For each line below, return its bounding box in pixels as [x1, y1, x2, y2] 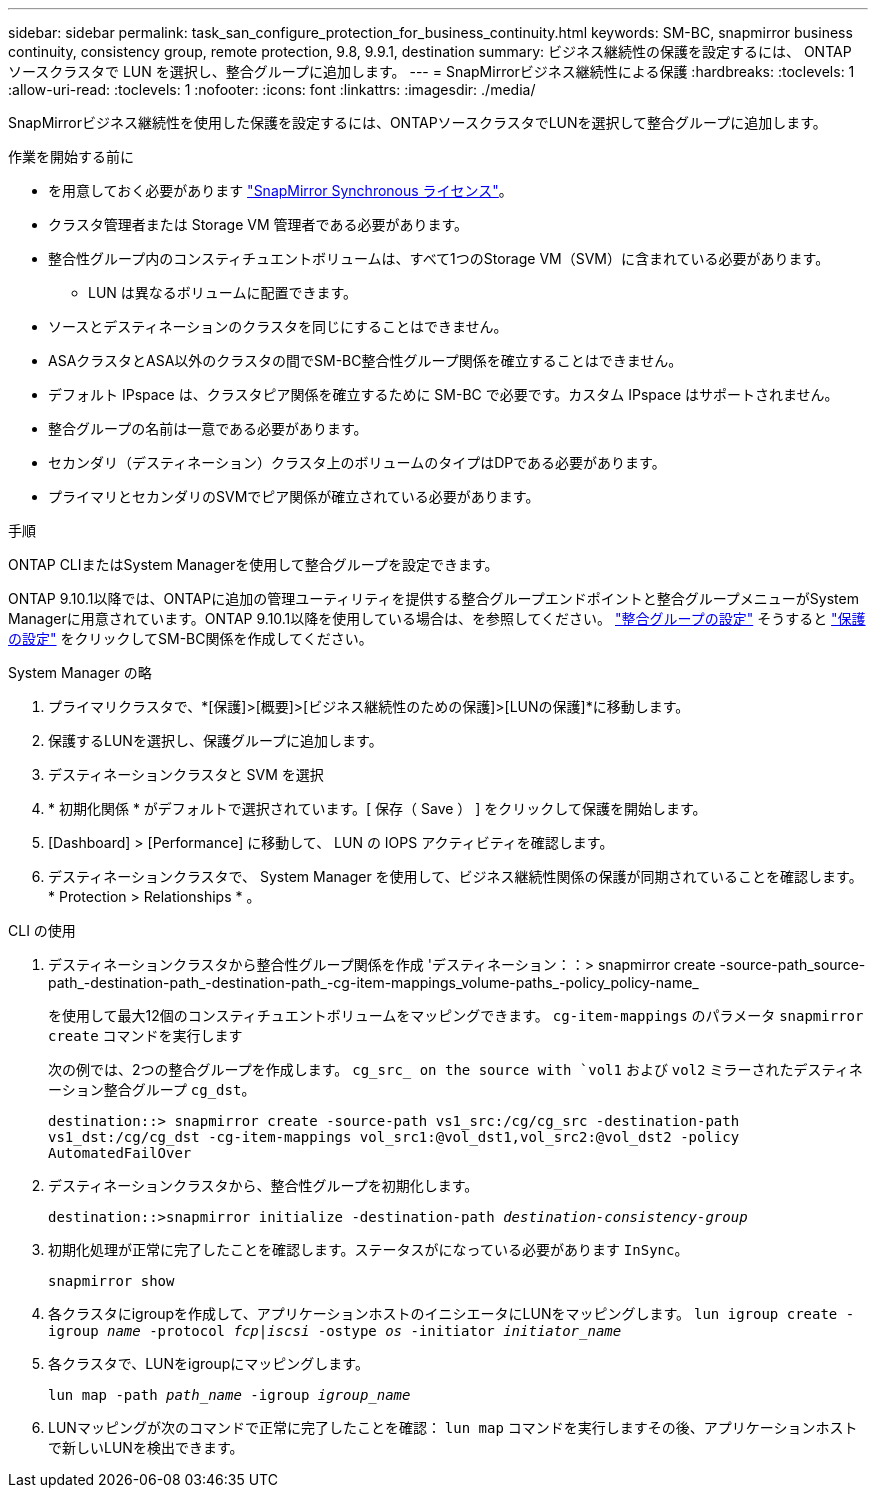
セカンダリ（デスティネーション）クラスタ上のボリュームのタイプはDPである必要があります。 [48, 454, 666, 471]
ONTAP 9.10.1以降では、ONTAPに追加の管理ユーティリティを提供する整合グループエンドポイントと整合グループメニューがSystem [8, 590, 859, 607]
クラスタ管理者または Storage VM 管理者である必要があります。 [48, 216, 468, 233]
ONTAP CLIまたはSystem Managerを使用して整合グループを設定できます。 [8, 556, 499, 573]
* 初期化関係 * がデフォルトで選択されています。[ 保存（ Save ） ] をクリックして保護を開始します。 [48, 800, 707, 817]
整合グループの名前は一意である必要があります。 [48, 420, 368, 437]
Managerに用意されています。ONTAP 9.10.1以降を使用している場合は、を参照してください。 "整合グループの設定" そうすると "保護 [8, 610, 866, 627]
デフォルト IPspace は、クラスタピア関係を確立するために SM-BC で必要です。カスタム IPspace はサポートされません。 [48, 386, 839, 403]
